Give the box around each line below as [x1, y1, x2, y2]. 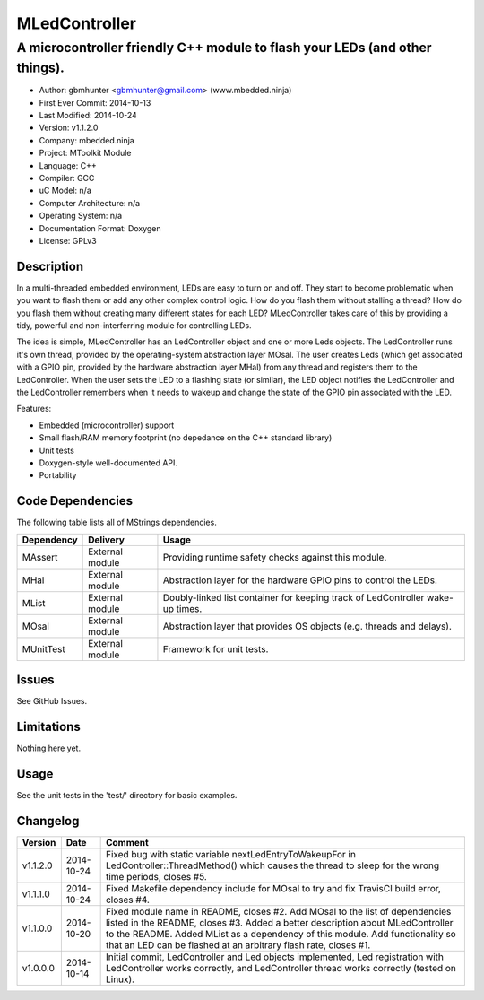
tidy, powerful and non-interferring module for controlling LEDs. [16, 320, 252, 331]
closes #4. [105, 893, 150, 906]
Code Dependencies [16, 493, 134, 509]
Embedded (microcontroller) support [39, 420, 175, 430]
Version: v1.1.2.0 [39, 122, 99, 134]
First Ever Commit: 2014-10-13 [39, 97, 151, 108]
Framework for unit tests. [162, 642, 269, 655]
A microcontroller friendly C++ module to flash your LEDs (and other [16, 39, 432, 56]
